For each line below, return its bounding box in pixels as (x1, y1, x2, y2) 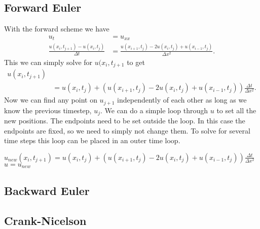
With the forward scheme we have (4, 23, 109, 34)
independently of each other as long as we (117, 94, 247, 105)
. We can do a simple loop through (100, 105, 208, 115)
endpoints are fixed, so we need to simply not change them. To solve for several (4, 125, 250, 136)
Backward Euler (4, 182, 90, 198)
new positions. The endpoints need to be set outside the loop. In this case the (4, 115, 245, 126)
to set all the (216, 105, 256, 115)
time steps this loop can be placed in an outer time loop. (4, 135, 180, 146)
